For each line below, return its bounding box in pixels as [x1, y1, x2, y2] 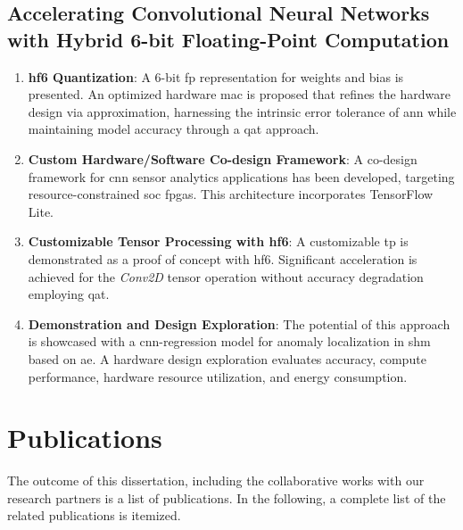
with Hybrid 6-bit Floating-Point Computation [7, 25, 450, 53]
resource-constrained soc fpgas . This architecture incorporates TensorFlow [28, 185, 434, 203]
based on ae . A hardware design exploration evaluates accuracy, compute [28, 349, 426, 368]
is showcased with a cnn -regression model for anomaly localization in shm [28, 332, 431, 351]
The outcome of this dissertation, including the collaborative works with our [7, 471, 425, 490]
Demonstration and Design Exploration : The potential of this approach [28, 314, 451, 333]
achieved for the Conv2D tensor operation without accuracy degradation [28, 267, 424, 286]
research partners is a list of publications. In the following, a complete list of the [7, 488, 446, 507]
